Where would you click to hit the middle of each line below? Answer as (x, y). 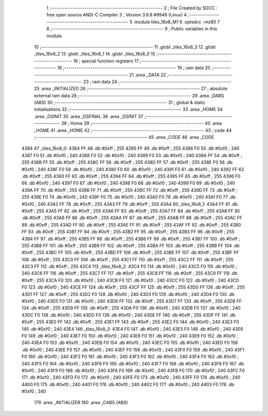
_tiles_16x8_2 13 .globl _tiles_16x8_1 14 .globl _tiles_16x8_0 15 (95, 54)
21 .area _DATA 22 (148, 75)
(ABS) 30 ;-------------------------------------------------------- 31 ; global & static (120, 103)
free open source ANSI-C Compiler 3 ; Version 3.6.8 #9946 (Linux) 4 (117, 15)
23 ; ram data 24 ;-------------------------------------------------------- (157, 81)
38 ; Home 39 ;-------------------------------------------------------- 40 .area (142, 123)
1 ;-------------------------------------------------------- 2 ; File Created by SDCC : (132, 8)
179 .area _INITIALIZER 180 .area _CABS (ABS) (81, 403)
